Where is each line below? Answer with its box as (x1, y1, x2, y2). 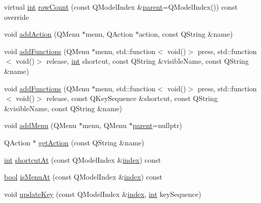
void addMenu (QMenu (4, 120, 77, 131)
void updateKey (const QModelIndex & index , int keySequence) (4, 188, 201, 199)
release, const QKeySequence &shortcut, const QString (46, 93, 218, 104)
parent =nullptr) (132, 120, 182, 131)
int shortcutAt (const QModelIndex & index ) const (4, 154, 161, 165)
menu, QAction (85, 29, 133, 39)
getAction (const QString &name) (38, 137, 144, 147)
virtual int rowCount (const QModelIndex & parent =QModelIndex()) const (4, 2, 238, 12)
